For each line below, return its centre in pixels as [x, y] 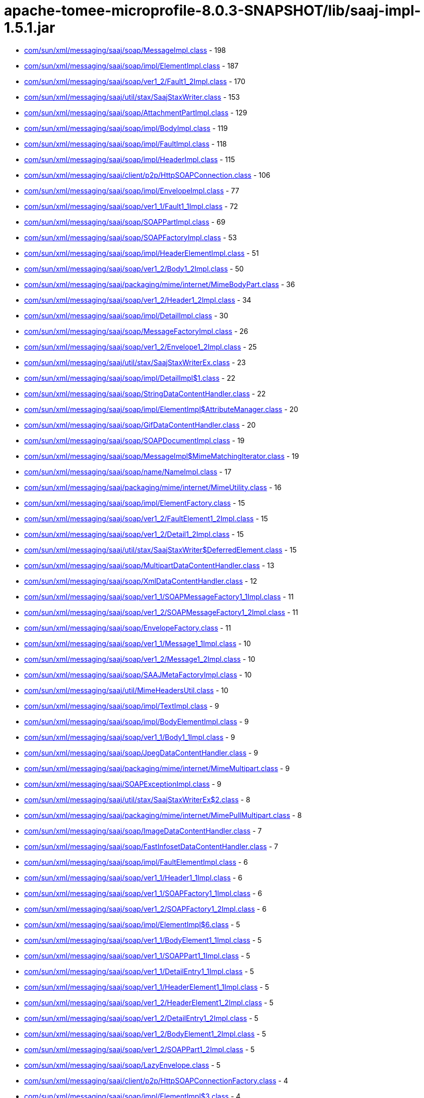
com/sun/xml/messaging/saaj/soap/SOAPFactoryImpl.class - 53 [131, 237]
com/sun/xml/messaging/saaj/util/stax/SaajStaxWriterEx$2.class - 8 [137, 799]
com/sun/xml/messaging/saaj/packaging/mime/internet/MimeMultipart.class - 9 [157, 768]
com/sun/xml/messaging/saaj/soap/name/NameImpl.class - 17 [128, 471]
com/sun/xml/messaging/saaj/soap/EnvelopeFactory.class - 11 [128, 628]
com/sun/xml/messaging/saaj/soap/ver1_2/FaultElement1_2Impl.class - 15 [146, 518]
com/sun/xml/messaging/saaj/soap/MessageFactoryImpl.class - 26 [136, 331]
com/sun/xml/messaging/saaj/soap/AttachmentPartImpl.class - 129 [136, 112]
